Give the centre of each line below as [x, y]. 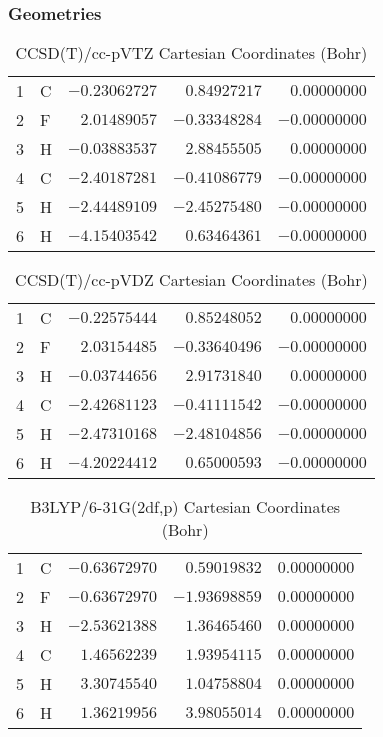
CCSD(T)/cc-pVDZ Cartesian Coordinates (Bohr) [191, 279]
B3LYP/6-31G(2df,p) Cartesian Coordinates [185, 506]
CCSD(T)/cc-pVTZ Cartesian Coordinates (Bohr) [191, 52]
